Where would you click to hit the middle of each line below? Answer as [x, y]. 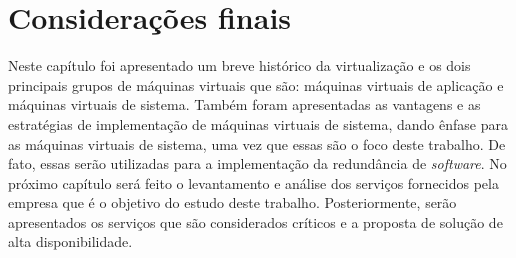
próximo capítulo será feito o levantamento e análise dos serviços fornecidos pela [253, 182]
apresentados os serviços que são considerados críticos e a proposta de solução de [255, 221]
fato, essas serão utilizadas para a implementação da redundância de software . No [257, 163]
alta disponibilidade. [70, 241]
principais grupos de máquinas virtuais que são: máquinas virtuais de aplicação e [256, 84]
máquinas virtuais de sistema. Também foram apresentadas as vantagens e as [244, 104]
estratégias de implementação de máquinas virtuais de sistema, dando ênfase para [258, 123]
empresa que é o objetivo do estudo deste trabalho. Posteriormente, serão [232, 202]
